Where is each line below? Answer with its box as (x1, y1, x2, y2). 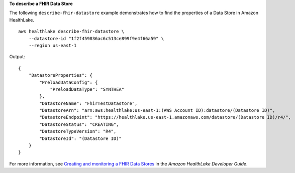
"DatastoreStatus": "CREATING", (39, 121, 119, 127)
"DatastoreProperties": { (28, 73, 93, 78)
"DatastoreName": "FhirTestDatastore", (39, 100, 138, 106)
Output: (9, 54, 25, 60)
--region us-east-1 (28, 43, 77, 48)
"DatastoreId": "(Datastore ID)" (39, 135, 122, 141)
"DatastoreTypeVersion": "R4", (39, 128, 117, 134)
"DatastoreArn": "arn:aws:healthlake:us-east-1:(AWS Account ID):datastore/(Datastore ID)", (39, 108, 275, 113)
